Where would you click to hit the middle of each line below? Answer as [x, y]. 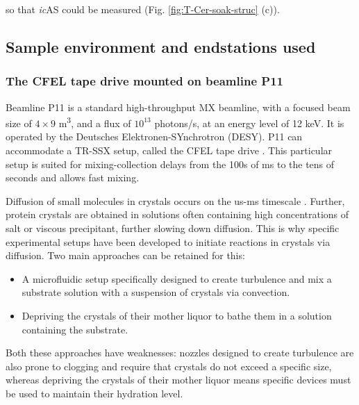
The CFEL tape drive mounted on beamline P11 [144, 81]
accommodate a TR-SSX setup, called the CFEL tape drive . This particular [169, 150]
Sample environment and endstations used [161, 46]
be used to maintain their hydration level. [94, 393]
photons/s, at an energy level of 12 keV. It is [249, 123]
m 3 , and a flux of [95, 122]
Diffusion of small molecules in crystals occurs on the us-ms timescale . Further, [175, 200]
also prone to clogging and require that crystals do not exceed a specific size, [169, 366]
